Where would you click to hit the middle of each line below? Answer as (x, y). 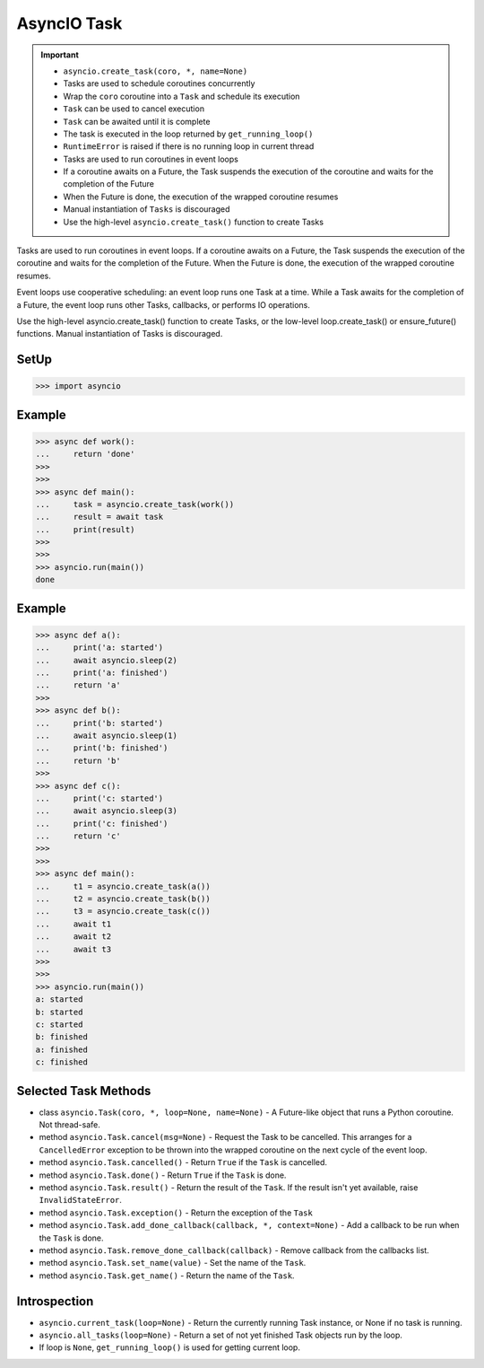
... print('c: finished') (102, 823)
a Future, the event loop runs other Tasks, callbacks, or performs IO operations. (164, 304)
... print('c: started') (99, 798)
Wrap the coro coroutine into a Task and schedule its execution (181, 96)
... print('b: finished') (102, 748)
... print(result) (85, 529)
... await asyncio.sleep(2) (107, 660)
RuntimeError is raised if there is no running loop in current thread (189, 146)
